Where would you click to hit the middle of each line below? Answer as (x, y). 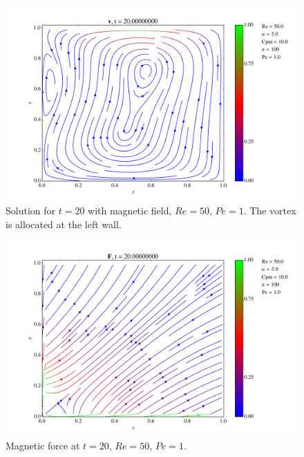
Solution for (31, 210)
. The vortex (270, 210)
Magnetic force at (43, 446)
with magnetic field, (130, 210)
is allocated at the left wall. (64, 224)
